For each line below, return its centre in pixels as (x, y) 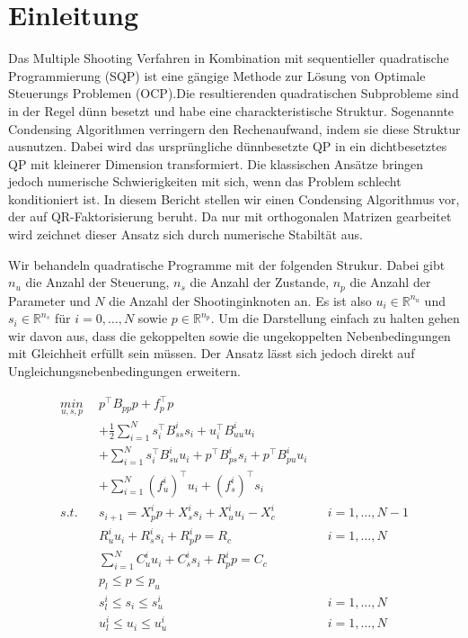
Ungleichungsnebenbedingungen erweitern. (124, 371)
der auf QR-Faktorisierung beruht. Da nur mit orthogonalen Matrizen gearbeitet (230, 216)
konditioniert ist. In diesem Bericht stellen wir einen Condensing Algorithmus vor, (234, 198)
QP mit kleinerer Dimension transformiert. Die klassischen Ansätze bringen (216, 163)
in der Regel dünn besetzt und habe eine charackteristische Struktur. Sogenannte (231, 110)
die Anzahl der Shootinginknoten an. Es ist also (240, 300)
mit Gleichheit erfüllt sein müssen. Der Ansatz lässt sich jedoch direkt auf (212, 353)
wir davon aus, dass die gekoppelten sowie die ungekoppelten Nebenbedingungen (230, 335)
